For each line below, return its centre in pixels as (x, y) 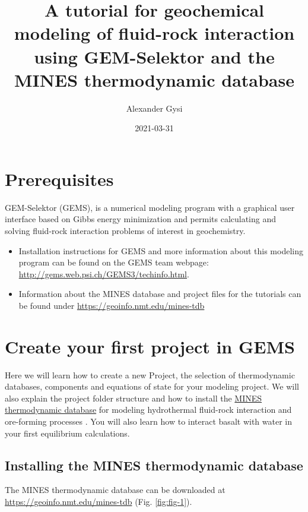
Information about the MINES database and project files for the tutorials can (160, 294)
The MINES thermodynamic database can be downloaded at (115, 490)
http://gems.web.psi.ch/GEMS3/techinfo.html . (104, 274)
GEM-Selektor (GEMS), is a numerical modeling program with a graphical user (150, 207)
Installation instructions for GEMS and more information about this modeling (161, 250)
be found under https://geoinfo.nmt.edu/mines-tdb (112, 305)
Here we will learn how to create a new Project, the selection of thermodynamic (150, 374)
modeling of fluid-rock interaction (154, 33)
